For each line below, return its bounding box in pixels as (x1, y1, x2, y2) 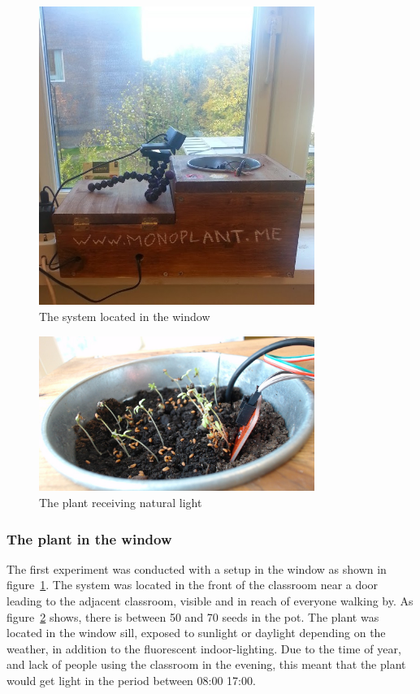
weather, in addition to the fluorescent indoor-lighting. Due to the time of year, (6, 640, 401, 657)
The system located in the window (39, 308, 210, 325)
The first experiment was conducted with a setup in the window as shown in (6, 560, 387, 577)
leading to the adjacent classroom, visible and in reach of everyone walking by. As (6, 592, 414, 609)
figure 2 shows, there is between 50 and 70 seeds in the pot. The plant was (6, 608, 379, 625)
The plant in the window (6, 528, 172, 549)
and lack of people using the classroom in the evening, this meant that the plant (6, 656, 406, 673)
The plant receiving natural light (39, 494, 202, 511)
